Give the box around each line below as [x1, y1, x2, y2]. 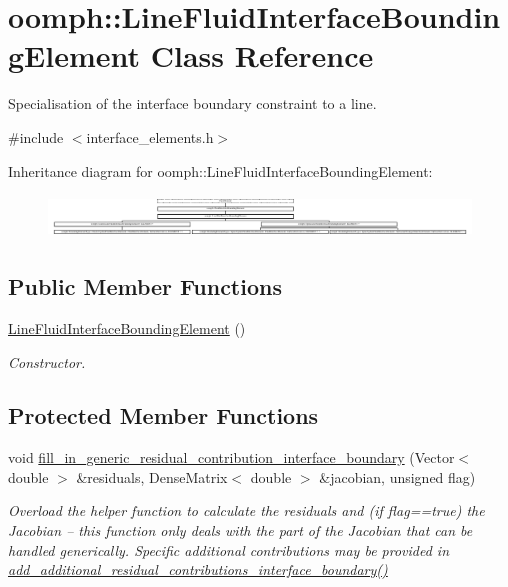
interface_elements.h [86, 126, 214, 147]
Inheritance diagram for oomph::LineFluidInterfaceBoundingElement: [8, 160, 433, 181]
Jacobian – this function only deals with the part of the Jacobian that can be [8, 520, 473, 541]
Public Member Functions [8, 271, 282, 302]
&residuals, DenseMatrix [76, 466, 228, 487]
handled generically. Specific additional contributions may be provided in [8, 539, 450, 560]
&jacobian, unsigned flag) [319, 466, 476, 487]
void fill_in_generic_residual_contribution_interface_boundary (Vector [8, 447, 455, 468]
